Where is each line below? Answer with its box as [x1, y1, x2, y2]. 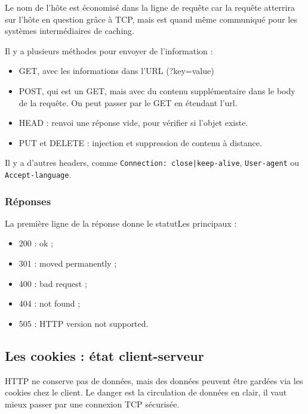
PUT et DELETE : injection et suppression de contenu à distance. [19, 136, 262, 149]
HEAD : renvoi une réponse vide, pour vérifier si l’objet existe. [19, 116, 248, 129]
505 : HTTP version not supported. [19, 317, 149, 329]
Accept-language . [5, 168, 72, 180]
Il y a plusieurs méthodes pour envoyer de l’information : [5, 44, 213, 57]
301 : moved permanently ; [19, 257, 117, 270]
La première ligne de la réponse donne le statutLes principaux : [5, 217, 237, 229]
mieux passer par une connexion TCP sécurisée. [5, 397, 180, 410]
